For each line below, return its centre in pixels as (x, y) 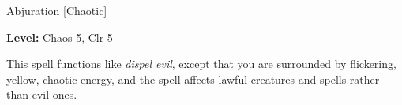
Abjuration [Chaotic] (57, 10)
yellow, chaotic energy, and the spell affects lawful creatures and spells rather (193, 79)
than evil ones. (42, 94)
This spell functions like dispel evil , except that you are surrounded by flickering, (201, 64)
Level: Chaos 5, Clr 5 (60, 37)
